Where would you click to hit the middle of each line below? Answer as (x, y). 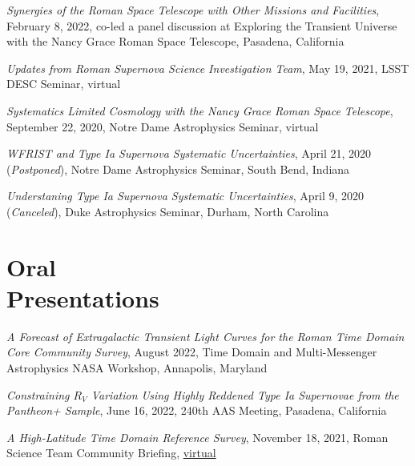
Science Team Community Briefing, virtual (111, 453)
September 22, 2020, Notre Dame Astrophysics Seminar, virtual (163, 126)
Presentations (83, 297)
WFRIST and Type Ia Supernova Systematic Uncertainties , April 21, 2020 (189, 153)
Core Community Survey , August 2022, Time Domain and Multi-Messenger (192, 352)
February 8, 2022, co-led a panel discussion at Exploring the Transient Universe (202, 25)
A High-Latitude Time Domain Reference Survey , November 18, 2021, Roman (197, 437)
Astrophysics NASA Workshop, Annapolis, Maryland (137, 368)
